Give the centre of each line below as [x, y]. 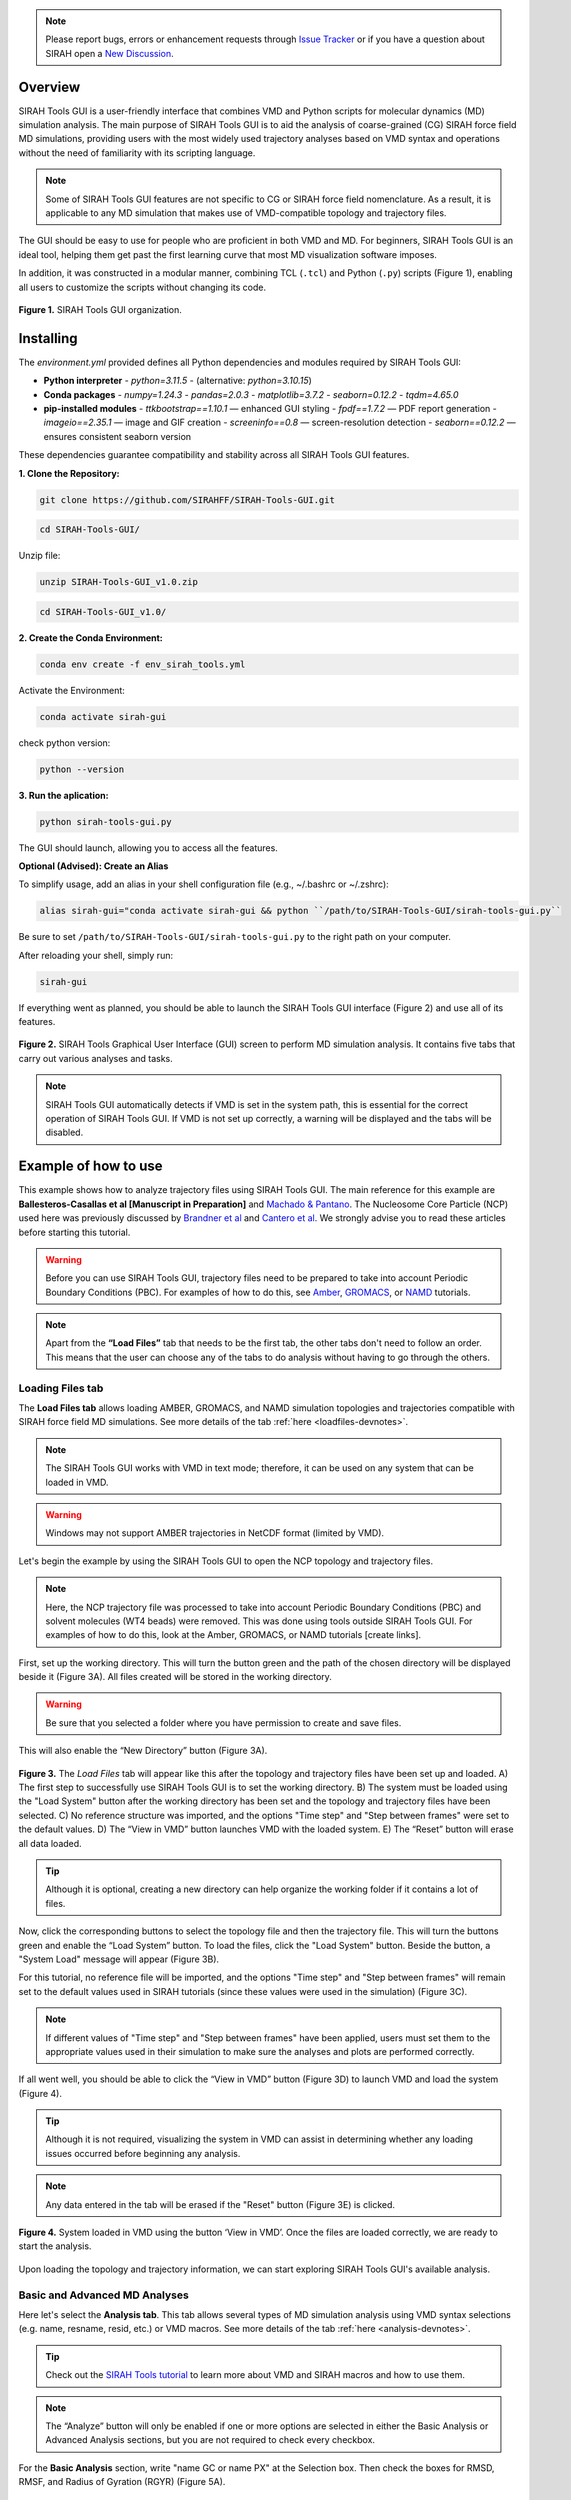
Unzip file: [39, 556]
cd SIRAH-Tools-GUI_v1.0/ [103, 611]
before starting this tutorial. [74, 1232]
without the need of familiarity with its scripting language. [137, 152]
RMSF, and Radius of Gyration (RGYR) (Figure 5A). [122, 2482]
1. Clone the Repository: [69, 473]
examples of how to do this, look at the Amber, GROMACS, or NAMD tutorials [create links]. [233, 1635]
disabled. [64, 1132]
